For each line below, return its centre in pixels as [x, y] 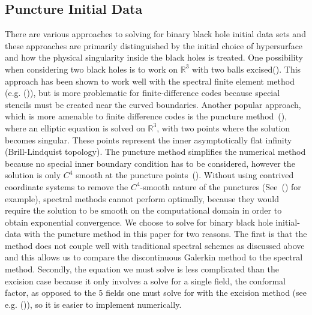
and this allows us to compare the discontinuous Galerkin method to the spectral [154, 257]
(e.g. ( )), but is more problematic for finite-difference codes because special [142, 93]
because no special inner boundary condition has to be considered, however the [150, 163]
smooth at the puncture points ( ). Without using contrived [185, 175]
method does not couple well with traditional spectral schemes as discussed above [155, 245]
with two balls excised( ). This [247, 69]
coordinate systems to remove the [67, 186]
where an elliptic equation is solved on [75, 127]
